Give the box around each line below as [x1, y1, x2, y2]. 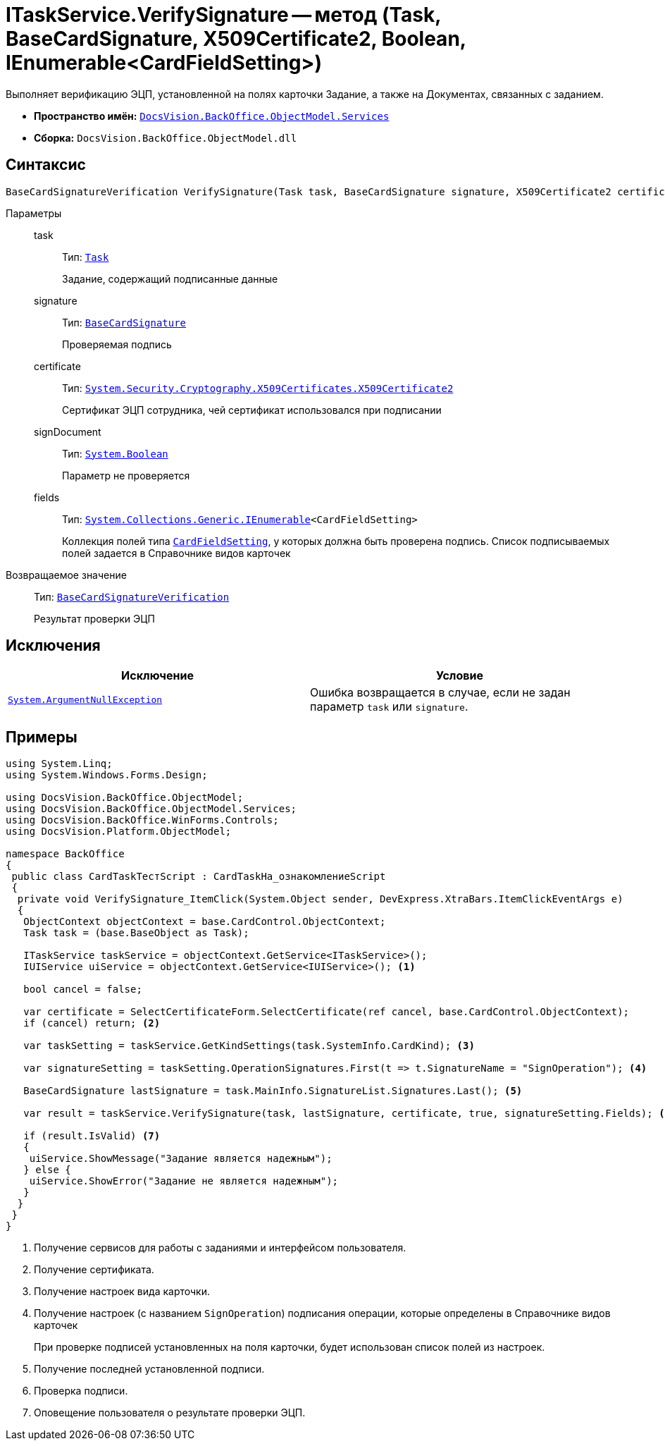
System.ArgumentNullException [8, 694, 163, 705]
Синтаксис [6, 156, 86, 174]
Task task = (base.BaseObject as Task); [23, 927, 249, 939]
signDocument [34, 425, 101, 438]
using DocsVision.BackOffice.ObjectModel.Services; [6, 803, 297, 815]
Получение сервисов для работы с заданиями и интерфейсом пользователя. [34, 1242, 406, 1254]
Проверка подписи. [34, 1385, 128, 1397]
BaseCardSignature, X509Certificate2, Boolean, [6, 27, 466, 51]
